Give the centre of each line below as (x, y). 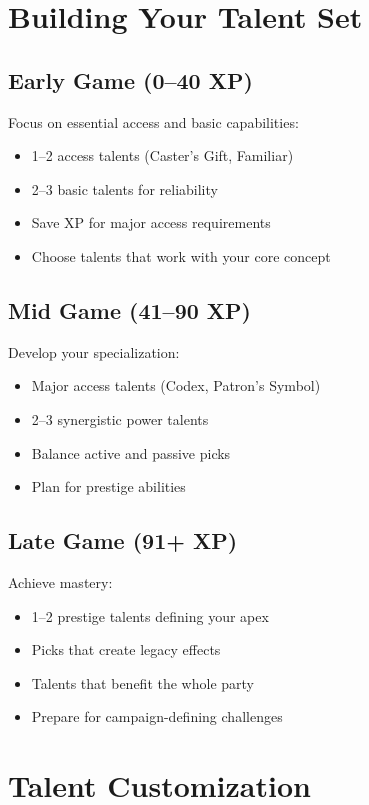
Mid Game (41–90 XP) (129, 309)
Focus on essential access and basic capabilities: (153, 121)
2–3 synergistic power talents (120, 418)
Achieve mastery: (60, 581)
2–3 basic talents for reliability (124, 188)
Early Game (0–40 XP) (130, 79)
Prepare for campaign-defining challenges (157, 716)
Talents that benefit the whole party (142, 682)
